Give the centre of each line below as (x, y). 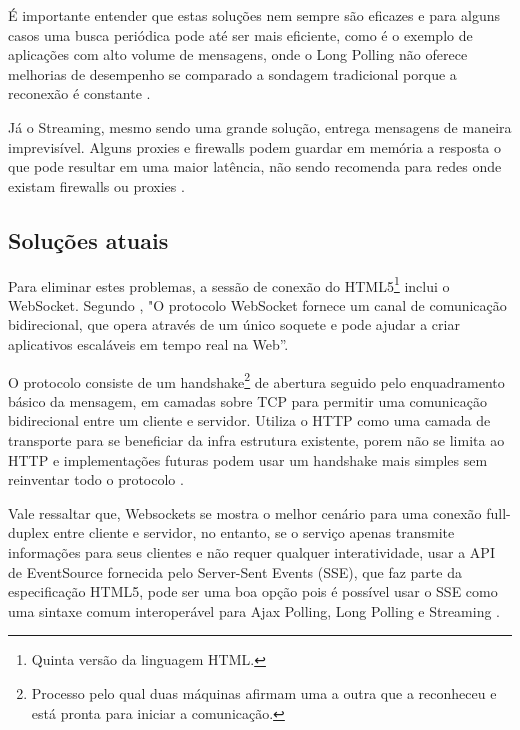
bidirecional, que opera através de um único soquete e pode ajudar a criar (234, 324)
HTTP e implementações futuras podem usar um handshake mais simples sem (248, 459)
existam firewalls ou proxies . (96, 185)
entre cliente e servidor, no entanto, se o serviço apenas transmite (254, 532)
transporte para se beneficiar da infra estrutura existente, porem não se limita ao (256, 440)
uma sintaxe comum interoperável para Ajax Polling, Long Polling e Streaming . (254, 610)
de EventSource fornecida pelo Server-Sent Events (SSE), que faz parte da (235, 571)
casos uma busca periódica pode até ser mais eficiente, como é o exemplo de (240, 34)
